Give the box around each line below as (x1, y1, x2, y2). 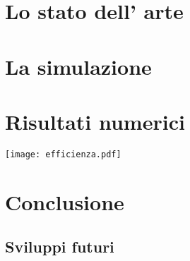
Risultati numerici (5, 107, 185, 135)
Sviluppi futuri (5, 236, 114, 257)
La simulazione (5, 51, 152, 80)
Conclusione (5, 187, 124, 216)
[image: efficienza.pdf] (5, 149, 121, 159)
